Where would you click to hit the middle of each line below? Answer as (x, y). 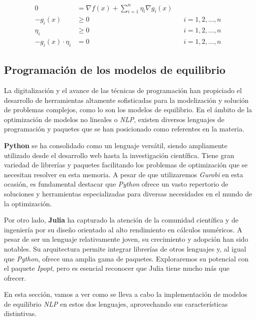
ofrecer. (15, 277)
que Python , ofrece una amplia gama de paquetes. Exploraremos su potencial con (126, 258)
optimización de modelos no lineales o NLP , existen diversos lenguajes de (114, 119)
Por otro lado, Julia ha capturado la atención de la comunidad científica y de (121, 220)
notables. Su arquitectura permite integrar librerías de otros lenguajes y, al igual (125, 248)
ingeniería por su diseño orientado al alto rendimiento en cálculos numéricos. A (123, 229)
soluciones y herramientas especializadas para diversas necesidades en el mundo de (128, 193)
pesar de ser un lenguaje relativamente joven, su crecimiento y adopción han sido (126, 239)
